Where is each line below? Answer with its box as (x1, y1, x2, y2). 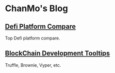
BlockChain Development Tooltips (5, 49, 110, 57)
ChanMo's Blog (5, 3, 68, 14)
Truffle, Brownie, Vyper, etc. (5, 62, 61, 68)
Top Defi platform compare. (5, 35, 61, 41)
